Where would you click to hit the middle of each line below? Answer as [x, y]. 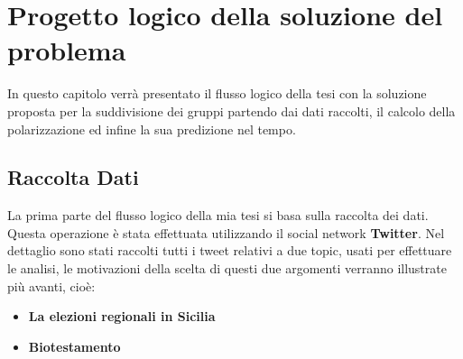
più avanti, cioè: [51, 285]
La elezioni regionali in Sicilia [122, 316]
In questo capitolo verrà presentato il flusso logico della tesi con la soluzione [217, 93]
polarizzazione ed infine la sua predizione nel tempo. [152, 129]
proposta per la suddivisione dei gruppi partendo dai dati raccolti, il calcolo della [231, 110]
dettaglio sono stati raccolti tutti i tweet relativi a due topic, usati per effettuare [230, 250]
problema [67, 50]
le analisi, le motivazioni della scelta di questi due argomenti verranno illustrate [227, 268]
